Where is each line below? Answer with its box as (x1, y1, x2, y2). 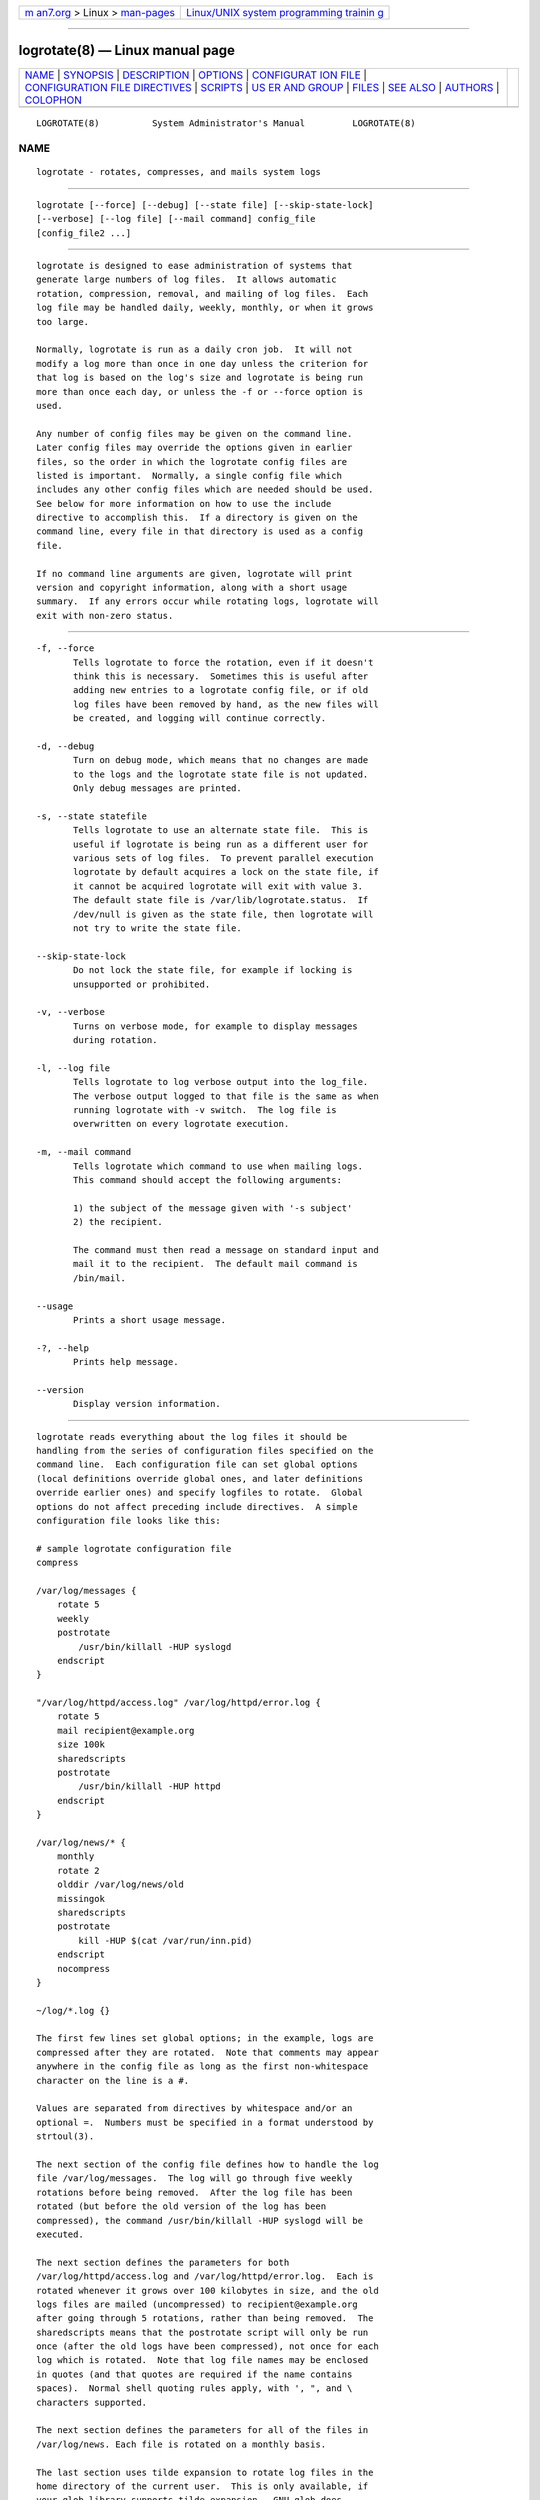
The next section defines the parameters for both (36, 2256, 290, 2268)
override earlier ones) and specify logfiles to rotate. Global (36, 1487, 364, 1499)
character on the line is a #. (36, 2075, 190, 2086)
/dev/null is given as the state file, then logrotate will (73, 908, 374, 920)
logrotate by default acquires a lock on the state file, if (73, 866, 379, 878)
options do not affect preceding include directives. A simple (36, 1501, 359, 1512)
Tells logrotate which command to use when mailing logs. (73, 1160, 364, 1172)
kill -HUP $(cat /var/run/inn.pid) (78, 1935, 253, 1946)
